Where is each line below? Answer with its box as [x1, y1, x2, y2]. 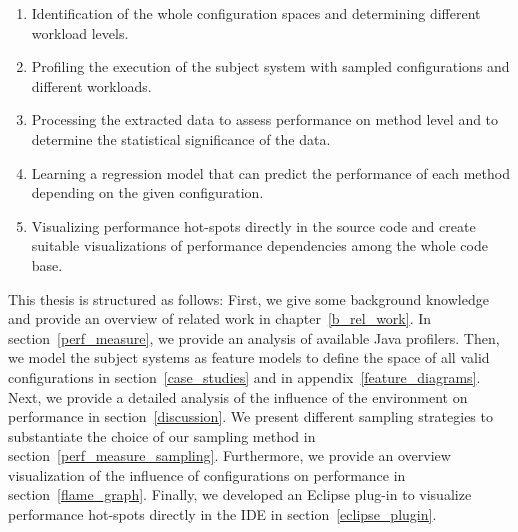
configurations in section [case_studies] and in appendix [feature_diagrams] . [8, 366, 481, 387]
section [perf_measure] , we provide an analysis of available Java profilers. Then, [8, 327, 500, 348]
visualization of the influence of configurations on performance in [8, 464, 406, 485]
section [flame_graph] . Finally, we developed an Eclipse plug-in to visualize [8, 484, 472, 505]
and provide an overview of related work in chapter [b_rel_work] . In [8, 308, 432, 329]
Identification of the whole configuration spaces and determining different [31, 3, 481, 23]
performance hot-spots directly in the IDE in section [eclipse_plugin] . [8, 504, 437, 525]
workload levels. [31, 22, 129, 43]
